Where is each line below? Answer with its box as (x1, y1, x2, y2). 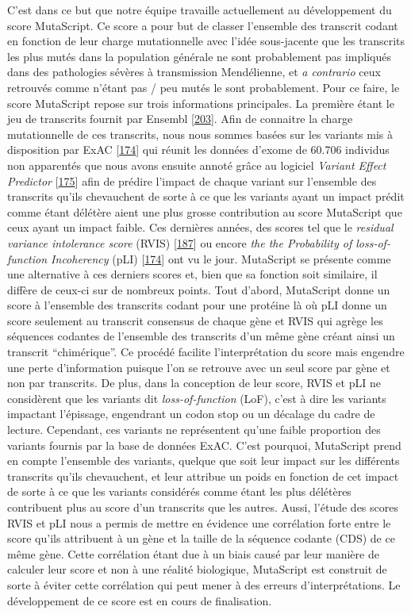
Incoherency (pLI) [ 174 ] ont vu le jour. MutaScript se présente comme (51, 250, 391, 267)
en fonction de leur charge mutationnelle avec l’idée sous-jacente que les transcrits (7, 33, 405, 49)
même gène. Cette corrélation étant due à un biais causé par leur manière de (7, 545, 379, 562)
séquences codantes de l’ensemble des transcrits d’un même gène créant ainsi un (7, 328, 395, 344)
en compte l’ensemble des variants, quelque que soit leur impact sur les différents (7, 452, 400, 469)
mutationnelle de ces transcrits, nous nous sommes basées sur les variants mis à (7, 125, 394, 142)
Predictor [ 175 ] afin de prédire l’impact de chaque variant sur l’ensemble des (7, 172, 377, 189)
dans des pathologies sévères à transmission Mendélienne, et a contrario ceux (7, 63, 381, 80)
